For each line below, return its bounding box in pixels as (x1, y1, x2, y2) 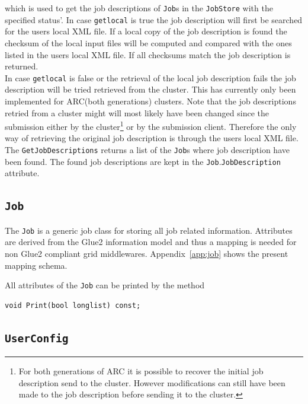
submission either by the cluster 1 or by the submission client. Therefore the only (5, 119, 297, 132)
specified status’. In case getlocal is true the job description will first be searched (5, 13, 303, 26)
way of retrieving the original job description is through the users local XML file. (5, 132, 299, 144)
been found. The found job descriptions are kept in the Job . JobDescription (5, 155, 281, 167)
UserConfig (5, 332, 69, 345)
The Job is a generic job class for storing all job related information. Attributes (5, 224, 293, 236)
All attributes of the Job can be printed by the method (5, 279, 205, 291)
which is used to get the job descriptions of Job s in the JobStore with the (5, 2, 273, 14)
